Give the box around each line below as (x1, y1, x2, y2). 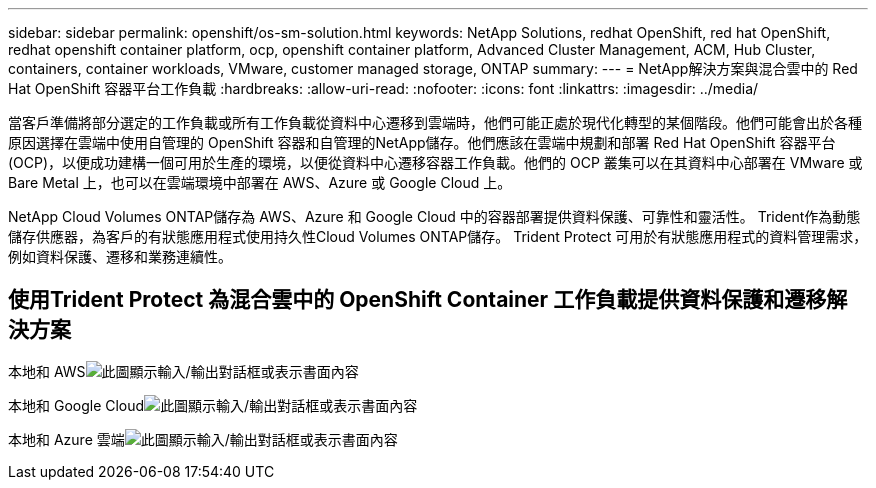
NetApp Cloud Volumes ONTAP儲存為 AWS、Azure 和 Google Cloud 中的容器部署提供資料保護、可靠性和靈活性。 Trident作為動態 (8, 208, 861, 225)
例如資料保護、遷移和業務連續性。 (8, 248, 232, 265)
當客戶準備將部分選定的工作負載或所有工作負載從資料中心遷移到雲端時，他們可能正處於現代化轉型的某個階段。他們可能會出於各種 (8, 114, 862, 131)
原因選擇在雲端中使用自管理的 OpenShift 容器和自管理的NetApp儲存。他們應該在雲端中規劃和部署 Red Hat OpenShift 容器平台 (8, 134, 836, 151)
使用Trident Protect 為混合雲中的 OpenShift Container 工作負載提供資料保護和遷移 (8, 287, 827, 313)
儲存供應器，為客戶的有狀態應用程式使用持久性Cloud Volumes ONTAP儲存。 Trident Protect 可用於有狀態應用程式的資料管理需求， (8, 228, 868, 245)
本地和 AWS (8, 362, 86, 380)
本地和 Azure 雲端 (8, 430, 125, 448)
